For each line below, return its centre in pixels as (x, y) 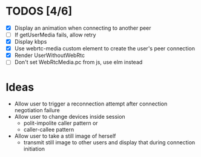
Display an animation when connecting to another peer (83, 28)
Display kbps (31, 42)
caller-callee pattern (49, 130)
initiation (34, 149)
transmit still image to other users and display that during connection (109, 142)
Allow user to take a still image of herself (65, 136)
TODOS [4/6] (39, 11)
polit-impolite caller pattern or (61, 123)
